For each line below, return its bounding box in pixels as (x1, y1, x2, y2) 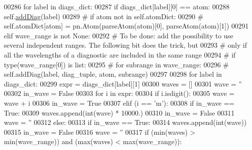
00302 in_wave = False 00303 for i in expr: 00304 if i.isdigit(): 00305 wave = (4, 88, 235, 98)
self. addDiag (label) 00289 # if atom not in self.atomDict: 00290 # (4, 11, 203, 21)
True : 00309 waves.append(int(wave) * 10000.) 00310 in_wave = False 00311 (4, 107, 235, 118)
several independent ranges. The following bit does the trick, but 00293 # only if (4, 40, 247, 50)
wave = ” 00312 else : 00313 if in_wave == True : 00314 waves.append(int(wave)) (4, 117, 247, 127)
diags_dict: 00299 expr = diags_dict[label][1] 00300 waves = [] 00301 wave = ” (4, 78, 242, 89)
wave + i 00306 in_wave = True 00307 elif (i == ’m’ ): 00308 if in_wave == (4, 97, 235, 108)
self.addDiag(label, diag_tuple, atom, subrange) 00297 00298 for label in (4, 69, 222, 79)
